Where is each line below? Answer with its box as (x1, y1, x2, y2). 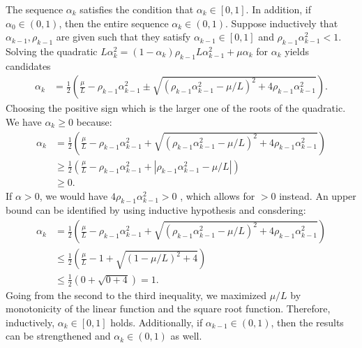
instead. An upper (279, 188, 356, 203)
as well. (170, 328, 202, 343)
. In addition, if (246, 2, 311, 16)
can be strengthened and (6, 328, 111, 343)
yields (285, 43, 309, 58)
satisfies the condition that (80, 2, 194, 16)
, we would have (39, 188, 108, 203)
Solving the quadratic (6, 43, 98, 58)
